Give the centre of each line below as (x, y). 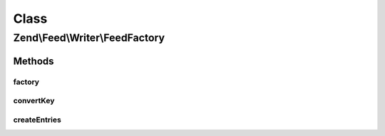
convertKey (34, 101)
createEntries (37, 120)
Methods (34, 61)
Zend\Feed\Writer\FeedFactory (89, 38)
